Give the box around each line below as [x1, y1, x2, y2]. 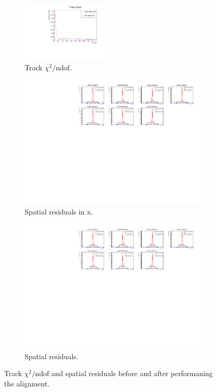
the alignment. [4, 378, 50, 388]
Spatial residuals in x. [25, 206, 93, 217]
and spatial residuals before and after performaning [51, 368, 213, 379]
